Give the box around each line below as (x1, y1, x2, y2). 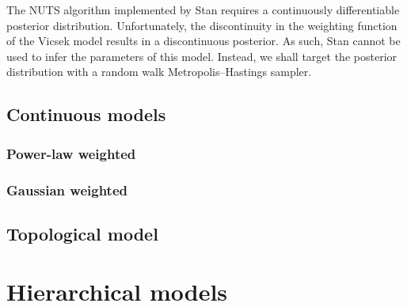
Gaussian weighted (6, 180, 127, 199)
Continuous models (6, 102, 166, 127)
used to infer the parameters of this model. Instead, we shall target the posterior (6, 47, 397, 64)
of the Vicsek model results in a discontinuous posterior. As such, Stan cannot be (6, 32, 401, 49)
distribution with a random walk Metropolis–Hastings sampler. (6, 63, 312, 80)
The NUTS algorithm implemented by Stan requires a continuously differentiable (6, 2, 400, 17)
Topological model (6, 221, 158, 245)
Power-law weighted (6, 143, 136, 163)
